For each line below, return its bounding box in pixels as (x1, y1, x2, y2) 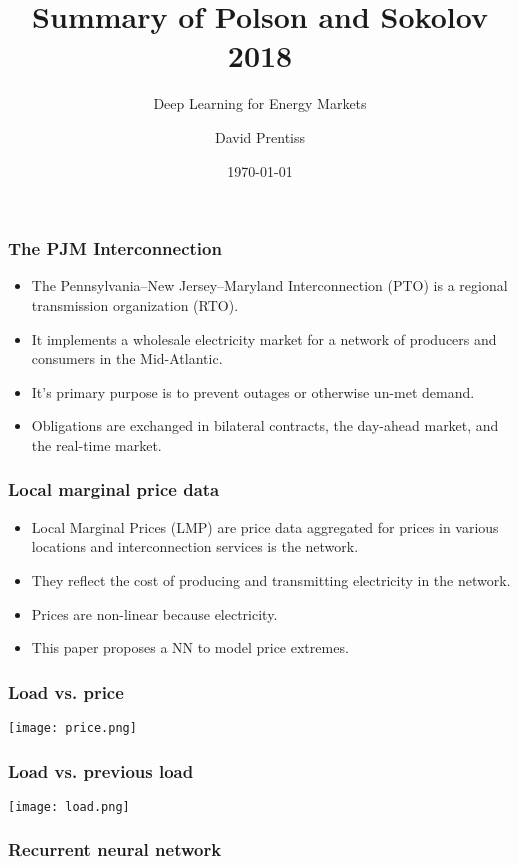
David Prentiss (214, 126, 306, 147)
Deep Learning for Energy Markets (153, 93, 367, 114)
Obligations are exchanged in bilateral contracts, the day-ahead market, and (31, 415, 499, 436)
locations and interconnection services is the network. (31, 536, 359, 557)
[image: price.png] (8, 720, 137, 735)
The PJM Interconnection (8, 236, 222, 261)
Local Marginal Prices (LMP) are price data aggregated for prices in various (31, 516, 499, 537)
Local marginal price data (8, 477, 220, 502)
